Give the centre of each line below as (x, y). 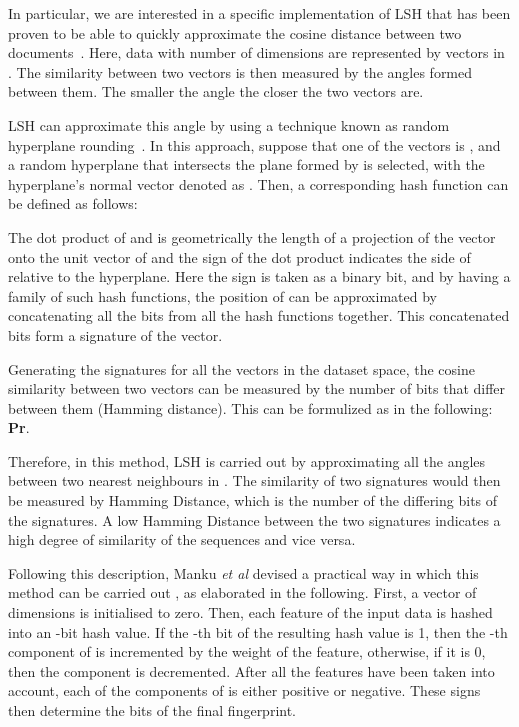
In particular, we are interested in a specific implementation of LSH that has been (259, 13)
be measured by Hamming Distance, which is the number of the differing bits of (253, 500)
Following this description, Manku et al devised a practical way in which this (243, 572)
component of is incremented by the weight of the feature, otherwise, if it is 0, (247, 651)
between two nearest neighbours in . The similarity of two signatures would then (254, 480)
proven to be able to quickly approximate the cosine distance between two (235, 32)
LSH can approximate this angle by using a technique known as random (229, 124)
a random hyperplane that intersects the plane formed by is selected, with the (246, 164)
